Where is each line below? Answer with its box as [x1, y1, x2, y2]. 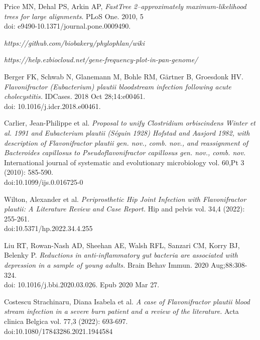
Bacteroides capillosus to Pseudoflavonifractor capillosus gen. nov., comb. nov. [4, 147, 246, 158]
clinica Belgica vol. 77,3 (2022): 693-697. [4, 316, 128, 326]
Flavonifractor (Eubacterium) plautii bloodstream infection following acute [4, 81, 231, 91]
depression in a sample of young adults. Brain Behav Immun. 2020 [4, 260, 209, 270]
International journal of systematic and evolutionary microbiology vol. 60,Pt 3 [4, 157, 244, 167]
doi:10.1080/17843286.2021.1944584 [4, 325, 113, 336]
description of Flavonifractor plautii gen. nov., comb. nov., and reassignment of [4, 137, 248, 148]
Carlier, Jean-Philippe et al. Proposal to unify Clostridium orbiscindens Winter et [4, 118, 255, 128]
